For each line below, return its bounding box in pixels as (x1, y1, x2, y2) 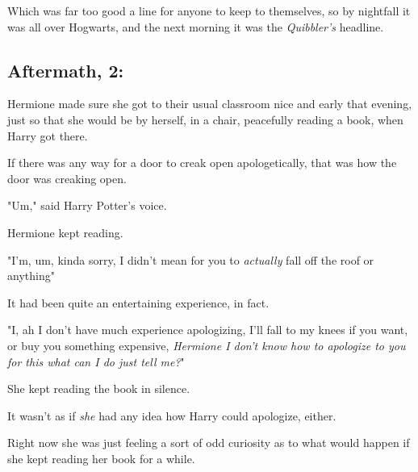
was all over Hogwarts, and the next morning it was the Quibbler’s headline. (7, 18, 384, 35)
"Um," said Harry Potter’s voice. (7, 197, 167, 214)
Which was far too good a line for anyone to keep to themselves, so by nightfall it (7, 2, 411, 19)
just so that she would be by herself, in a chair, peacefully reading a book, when (7, 111, 403, 127)
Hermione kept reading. (7, 223, 123, 240)
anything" (7, 267, 55, 284)
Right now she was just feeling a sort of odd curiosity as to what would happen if (7, 434, 410, 451)
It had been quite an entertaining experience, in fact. (7, 294, 270, 311)
